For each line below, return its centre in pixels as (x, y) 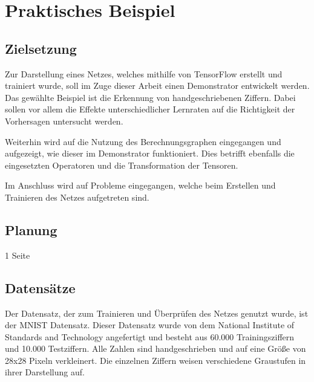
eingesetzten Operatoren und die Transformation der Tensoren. (122, 165)
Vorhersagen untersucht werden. (64, 121)
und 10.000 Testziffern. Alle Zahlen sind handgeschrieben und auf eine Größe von (155, 348)
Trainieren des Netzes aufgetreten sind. (77, 197)
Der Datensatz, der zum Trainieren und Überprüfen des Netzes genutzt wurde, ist (157, 313)
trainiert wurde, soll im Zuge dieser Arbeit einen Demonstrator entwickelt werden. (157, 86)
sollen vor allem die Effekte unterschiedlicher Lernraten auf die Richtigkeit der (150, 109)
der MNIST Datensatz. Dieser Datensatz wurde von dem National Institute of (150, 325)
